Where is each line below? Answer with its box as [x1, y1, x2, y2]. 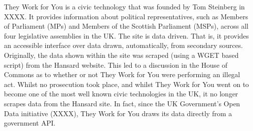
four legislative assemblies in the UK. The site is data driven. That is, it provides [4, 30, 249, 41]
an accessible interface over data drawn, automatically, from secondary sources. [4, 40, 243, 50]
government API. [4, 118, 56, 128]
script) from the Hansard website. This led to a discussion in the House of [4, 59, 227, 70]
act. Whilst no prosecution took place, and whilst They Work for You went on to [4, 79, 249, 89]
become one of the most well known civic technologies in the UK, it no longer [4, 88, 238, 99]
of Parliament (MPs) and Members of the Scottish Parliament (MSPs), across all [4, 21, 249, 31]
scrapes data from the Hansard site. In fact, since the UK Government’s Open [4, 98, 240, 108]
